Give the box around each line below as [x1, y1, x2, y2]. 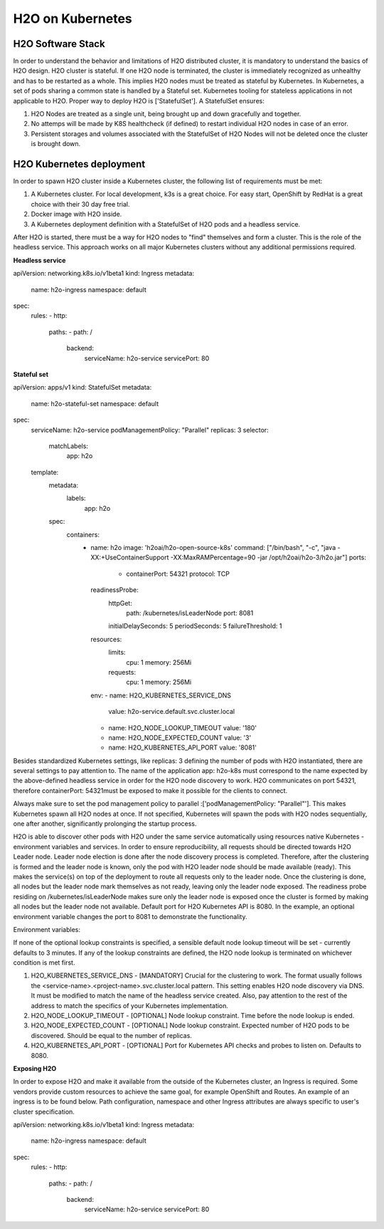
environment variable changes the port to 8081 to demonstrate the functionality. [13, 912, 247, 921]
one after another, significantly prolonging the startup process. [13, 819, 197, 828]
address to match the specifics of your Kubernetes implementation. [31, 1001, 229, 1010]
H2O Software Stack [13, 38, 106, 50]
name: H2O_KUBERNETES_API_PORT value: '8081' [108, 743, 257, 752]
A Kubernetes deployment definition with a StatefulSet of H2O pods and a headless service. [31, 219, 301, 228]
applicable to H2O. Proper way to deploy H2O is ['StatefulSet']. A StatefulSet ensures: [13, 96, 265, 105]
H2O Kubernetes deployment [13, 158, 146, 170]
